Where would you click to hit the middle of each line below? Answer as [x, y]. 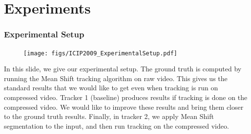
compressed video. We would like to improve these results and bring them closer [124, 107]
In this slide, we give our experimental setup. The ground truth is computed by [123, 69]
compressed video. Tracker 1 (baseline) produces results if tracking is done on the [126, 97]
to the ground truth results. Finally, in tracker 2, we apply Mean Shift [109, 116]
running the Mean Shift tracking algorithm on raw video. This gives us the [116, 78]
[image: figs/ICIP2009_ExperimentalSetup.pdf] [100, 53]
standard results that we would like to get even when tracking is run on [111, 88]
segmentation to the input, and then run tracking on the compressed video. [116, 126]
